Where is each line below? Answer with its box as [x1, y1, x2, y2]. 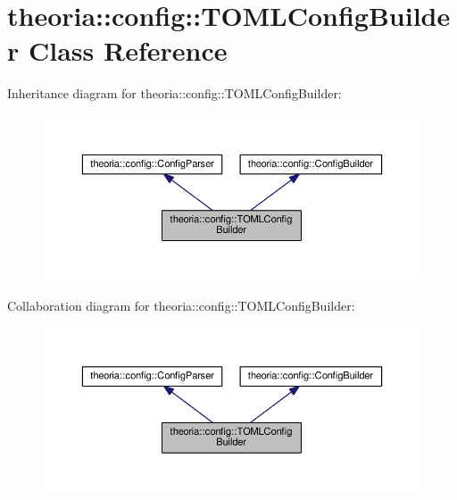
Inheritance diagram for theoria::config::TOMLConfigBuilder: [7, 84, 342, 103]
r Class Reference [7, 32, 228, 69]
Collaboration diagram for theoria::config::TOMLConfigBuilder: [7, 296, 355, 314]
